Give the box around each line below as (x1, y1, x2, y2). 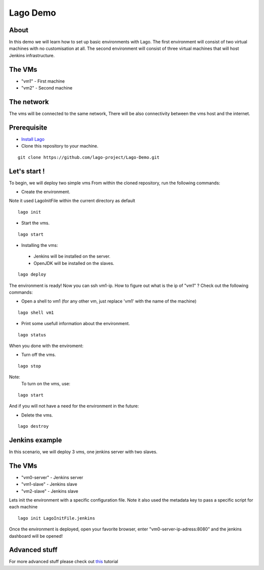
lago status (18, 332, 46, 337)
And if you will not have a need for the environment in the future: (9, 403, 139, 409)
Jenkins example (9, 436, 62, 444)
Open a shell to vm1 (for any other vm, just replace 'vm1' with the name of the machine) (21, 298, 197, 304)
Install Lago (21, 136, 45, 142)
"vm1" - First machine (21, 78, 65, 84)
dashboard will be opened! (9, 533, 63, 539)
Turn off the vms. (21, 352, 56, 358)
